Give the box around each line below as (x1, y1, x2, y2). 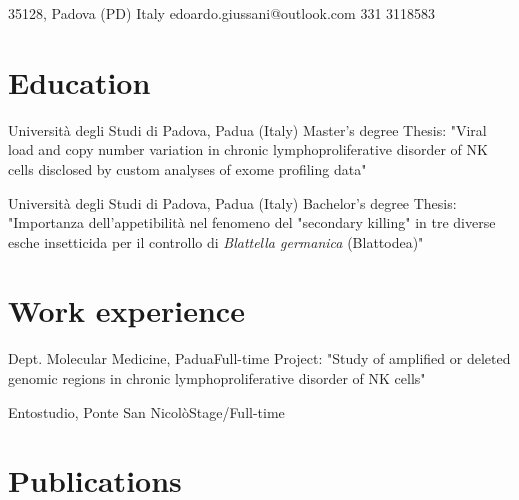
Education (8, 61, 151, 102)
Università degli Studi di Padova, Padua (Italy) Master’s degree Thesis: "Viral (8, 119, 487, 140)
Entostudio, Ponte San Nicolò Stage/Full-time (8, 401, 285, 422)
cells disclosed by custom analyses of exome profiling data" (8, 158, 367, 179)
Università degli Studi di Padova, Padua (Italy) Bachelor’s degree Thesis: (8, 192, 457, 213)
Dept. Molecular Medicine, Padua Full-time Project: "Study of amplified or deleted (8, 348, 511, 369)
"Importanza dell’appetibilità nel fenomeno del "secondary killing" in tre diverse (8, 212, 496, 233)
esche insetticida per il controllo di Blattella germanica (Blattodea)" (8, 231, 424, 252)
